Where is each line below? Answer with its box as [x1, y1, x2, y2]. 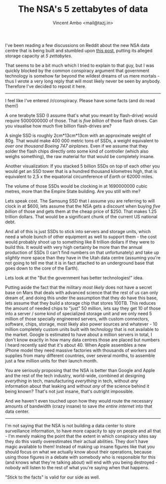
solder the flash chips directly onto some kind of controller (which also [5, 148, 149, 154]
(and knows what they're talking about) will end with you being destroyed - [5, 459, 158, 465]
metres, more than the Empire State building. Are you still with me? [5, 188, 141, 194]
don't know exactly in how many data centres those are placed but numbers [5, 337, 160, 343]
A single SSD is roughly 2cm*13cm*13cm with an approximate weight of [5, 132, 152, 138]
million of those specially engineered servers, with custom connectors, [5, 316, 149, 322]
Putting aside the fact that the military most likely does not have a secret [5, 284, 152, 290]
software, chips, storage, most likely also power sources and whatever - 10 [5, 321, 158, 327]
